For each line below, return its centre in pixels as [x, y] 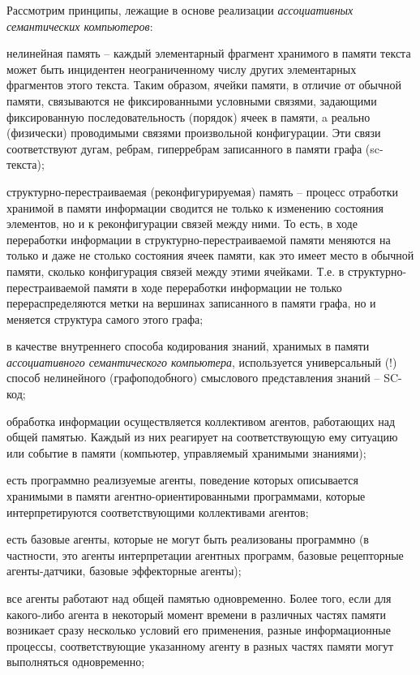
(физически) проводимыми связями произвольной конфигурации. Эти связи [194, 133]
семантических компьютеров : [80, 26]
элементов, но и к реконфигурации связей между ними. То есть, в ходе [182, 224]
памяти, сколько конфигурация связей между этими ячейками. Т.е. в [176, 271]
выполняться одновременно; [76, 662]
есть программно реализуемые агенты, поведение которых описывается [182, 480]
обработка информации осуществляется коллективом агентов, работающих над [201, 421]
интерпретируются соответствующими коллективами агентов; [158, 512]
